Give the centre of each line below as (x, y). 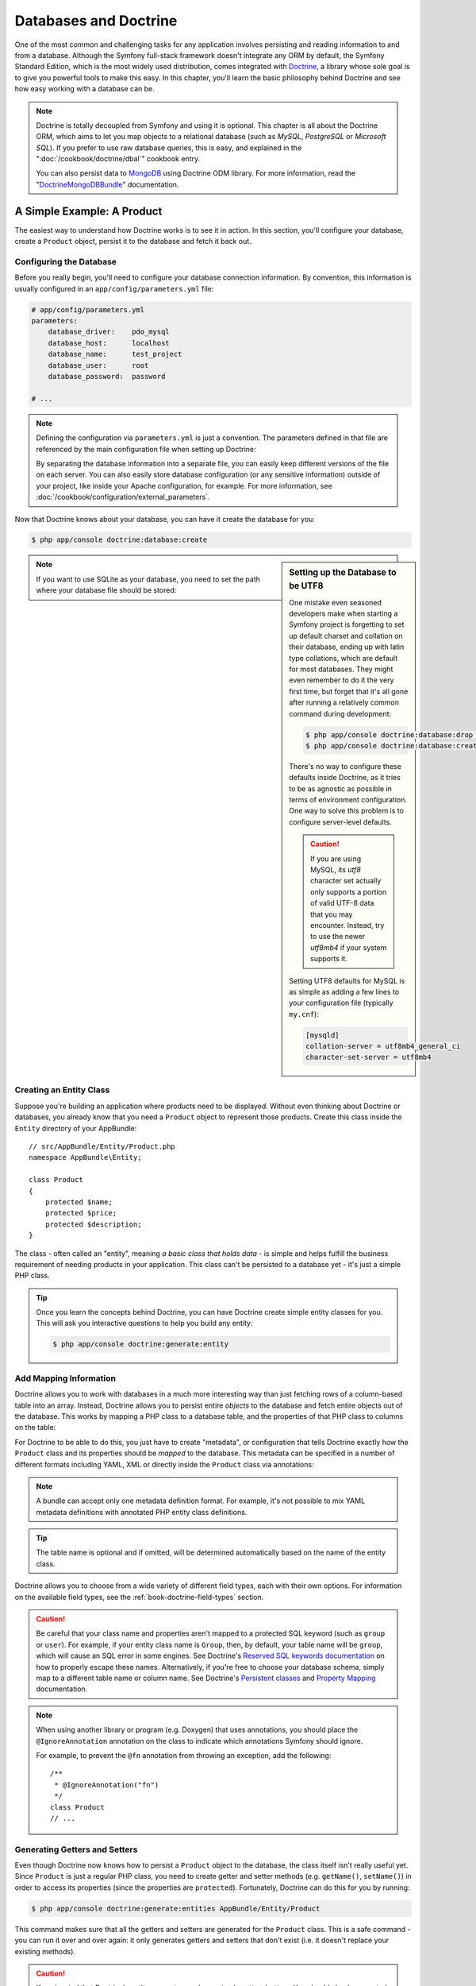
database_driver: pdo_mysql (109, 332)
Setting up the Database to (343, 573)
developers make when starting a (344, 613)
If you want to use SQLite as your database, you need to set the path (148, 579)
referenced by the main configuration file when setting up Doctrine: (146, 449)
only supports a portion (349, 892)
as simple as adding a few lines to (344, 991)
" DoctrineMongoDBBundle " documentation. (107, 184)
